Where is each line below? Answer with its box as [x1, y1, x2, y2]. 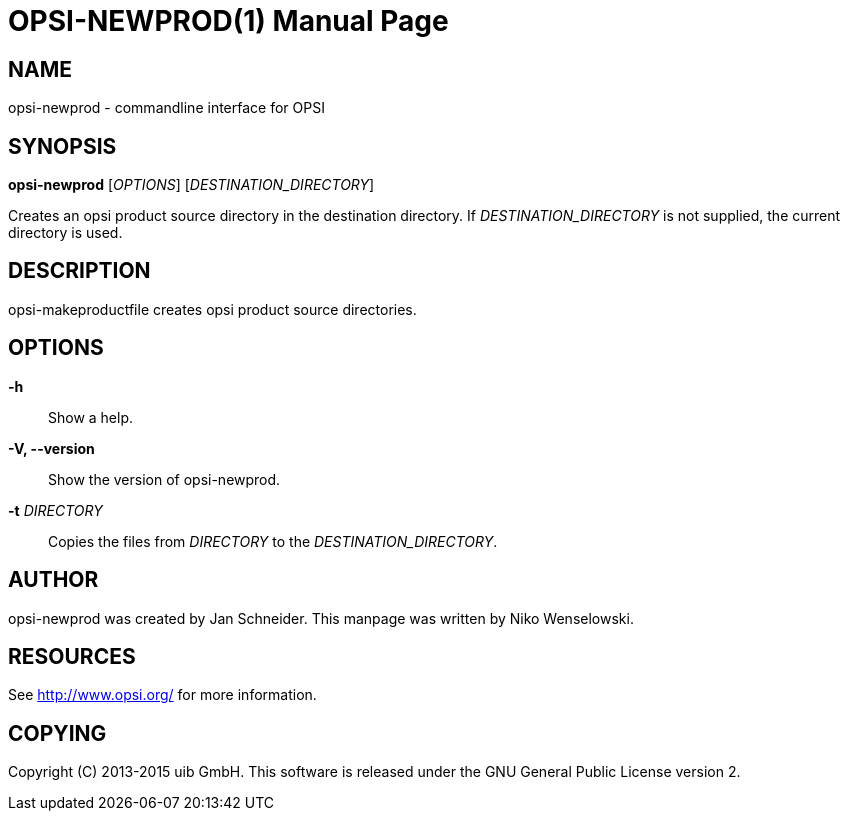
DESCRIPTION [8, 258, 151, 284]
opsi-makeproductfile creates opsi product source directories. [8, 300, 417, 318]
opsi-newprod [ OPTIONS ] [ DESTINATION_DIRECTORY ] [8, 176, 375, 194]
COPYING [8, 720, 107, 746]
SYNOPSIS [8, 133, 117, 159]
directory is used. [8, 224, 123, 242]
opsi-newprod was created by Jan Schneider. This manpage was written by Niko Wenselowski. [8, 609, 634, 627]
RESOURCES [8, 643, 136, 669]
